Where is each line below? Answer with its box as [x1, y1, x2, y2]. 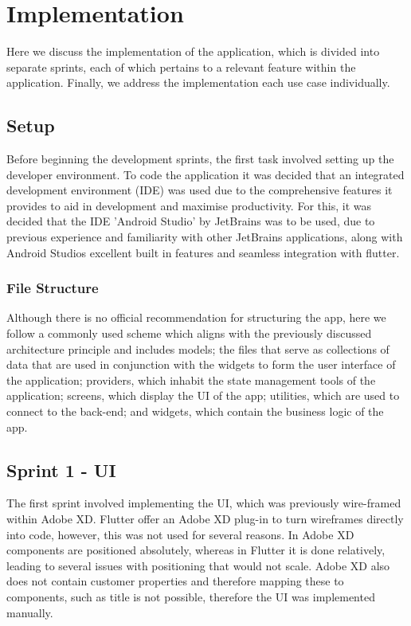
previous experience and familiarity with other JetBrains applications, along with [6, 229, 403, 245]
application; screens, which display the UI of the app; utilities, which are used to [6, 387, 400, 404]
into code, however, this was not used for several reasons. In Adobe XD [6, 526, 354, 542]
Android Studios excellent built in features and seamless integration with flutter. [6, 244, 400, 260]
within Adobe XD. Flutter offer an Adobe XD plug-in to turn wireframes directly [6, 511, 404, 527]
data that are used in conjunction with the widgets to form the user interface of [6, 356, 396, 373]
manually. [6, 604, 53, 620]
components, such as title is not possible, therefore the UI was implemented [6, 589, 375, 604]
